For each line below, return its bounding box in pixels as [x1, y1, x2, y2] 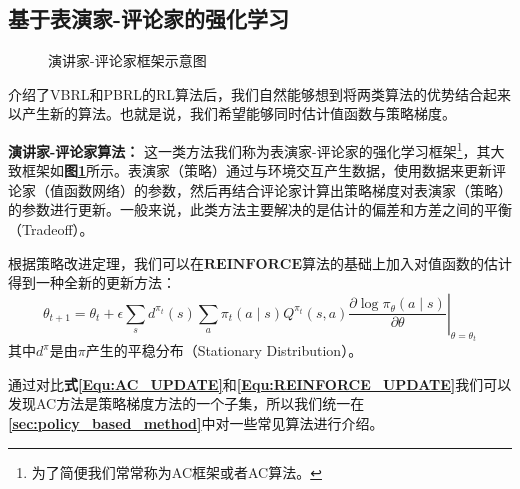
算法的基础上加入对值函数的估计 [301, 252, 512, 273]
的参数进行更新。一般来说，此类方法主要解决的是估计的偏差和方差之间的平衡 [8, 199, 512, 220]
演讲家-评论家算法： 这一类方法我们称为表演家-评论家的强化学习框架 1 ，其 [8, 137, 491, 161]
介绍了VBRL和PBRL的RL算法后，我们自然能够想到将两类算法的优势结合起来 [8, 83, 512, 104]
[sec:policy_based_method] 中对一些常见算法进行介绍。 [8, 413, 384, 434]
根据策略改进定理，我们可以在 [8, 252, 204, 273]
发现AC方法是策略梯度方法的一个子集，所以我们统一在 [8, 393, 365, 414]
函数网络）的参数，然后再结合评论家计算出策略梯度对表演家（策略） [63, 179, 512, 200]
